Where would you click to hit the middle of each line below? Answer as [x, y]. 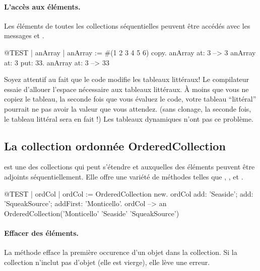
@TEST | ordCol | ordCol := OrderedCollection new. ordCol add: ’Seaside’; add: [129, 193]
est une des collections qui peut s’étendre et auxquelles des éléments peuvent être [129, 167]
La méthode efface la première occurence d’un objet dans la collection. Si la [121, 252]
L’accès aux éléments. [42, 6]
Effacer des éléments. [41, 233]
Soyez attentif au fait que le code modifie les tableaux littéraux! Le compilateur [127, 79]
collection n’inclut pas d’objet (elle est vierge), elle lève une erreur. [107, 262]
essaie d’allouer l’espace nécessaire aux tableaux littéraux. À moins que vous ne [126, 89]
